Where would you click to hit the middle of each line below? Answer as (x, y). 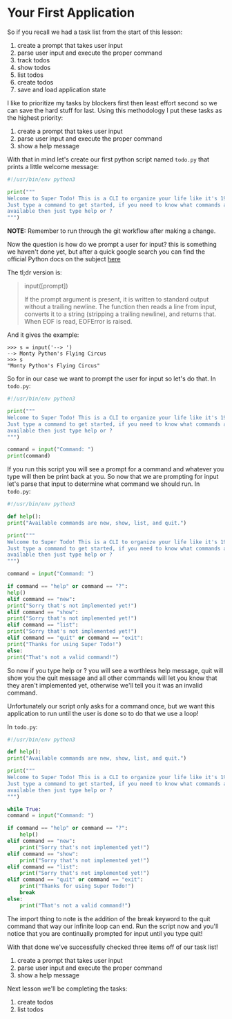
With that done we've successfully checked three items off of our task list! (113, 947)
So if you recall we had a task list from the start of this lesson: (95, 32)
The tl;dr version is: (35, 272)
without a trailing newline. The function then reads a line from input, (120, 307)
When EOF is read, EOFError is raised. (78, 322)
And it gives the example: (43, 335)
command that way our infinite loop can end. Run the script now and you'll (113, 926)
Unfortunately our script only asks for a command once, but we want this (111, 706)
